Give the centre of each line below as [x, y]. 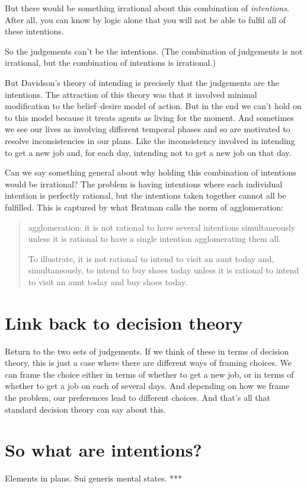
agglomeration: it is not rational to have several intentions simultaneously [162, 227]
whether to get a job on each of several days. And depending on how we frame [147, 386]
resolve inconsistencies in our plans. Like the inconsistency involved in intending [150, 140]
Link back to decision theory [124, 322]
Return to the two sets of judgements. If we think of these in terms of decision [147, 351]
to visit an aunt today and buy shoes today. [108, 281]
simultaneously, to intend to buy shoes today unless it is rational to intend [164, 270]
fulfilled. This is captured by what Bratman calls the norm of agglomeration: [144, 207]
